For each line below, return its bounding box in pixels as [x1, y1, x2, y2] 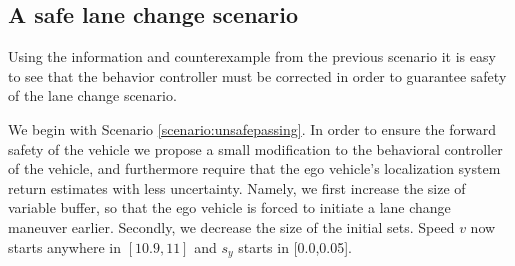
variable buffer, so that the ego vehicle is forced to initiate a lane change [8, 197, 451, 218]
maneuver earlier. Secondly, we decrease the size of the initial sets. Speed [8, 216, 455, 237]
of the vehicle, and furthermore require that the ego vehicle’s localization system [8, 158, 501, 179]
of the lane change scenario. [8, 85, 177, 106]
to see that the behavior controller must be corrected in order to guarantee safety [8, 65, 507, 86]
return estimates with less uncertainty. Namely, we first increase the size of [8, 177, 466, 198]
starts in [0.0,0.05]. [238, 236, 352, 257]
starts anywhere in [8, 236, 122, 257]
